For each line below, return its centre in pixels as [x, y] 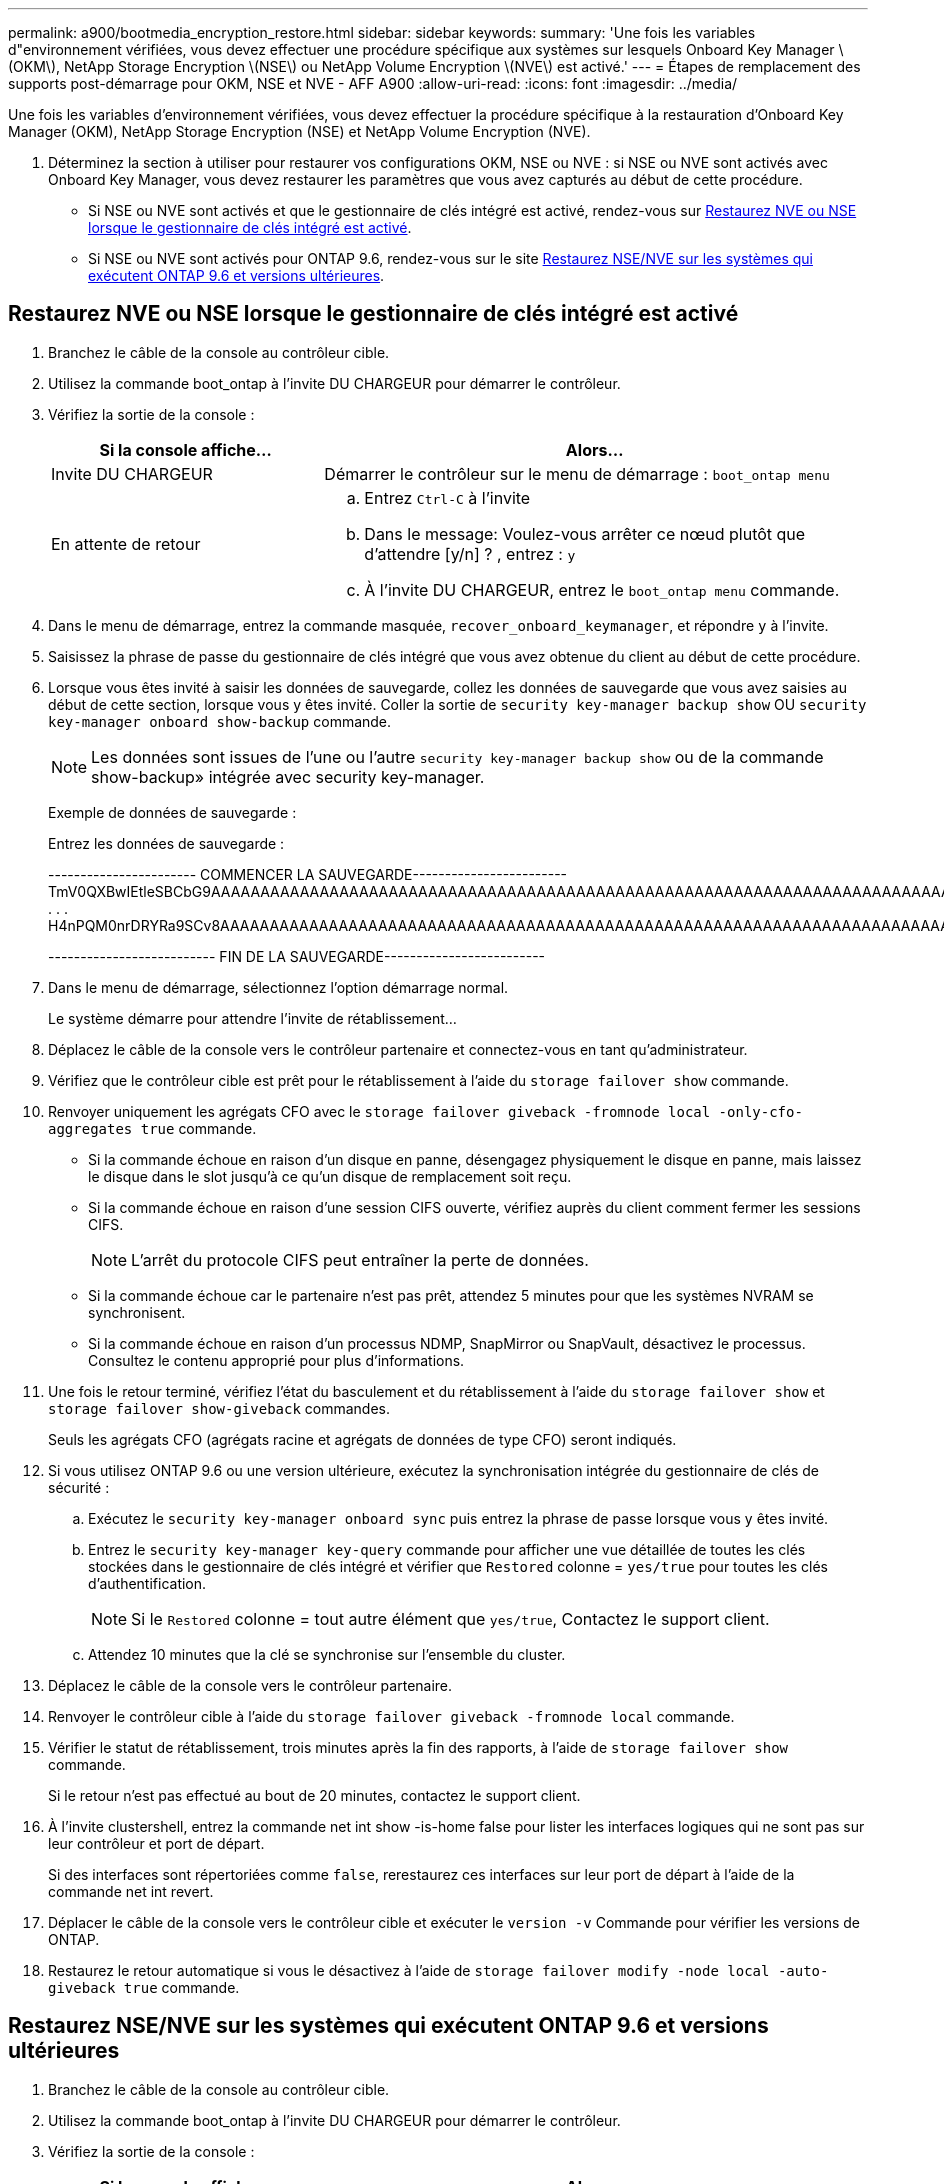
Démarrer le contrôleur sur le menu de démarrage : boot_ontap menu [577, 473]
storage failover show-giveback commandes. [219, 1408]
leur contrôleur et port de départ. [156, 1843]
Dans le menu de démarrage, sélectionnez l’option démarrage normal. [278, 987]
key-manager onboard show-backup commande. [220, 721]
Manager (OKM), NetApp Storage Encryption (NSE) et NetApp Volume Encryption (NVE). [299, 131]
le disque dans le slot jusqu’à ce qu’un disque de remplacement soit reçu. [330, 1176]
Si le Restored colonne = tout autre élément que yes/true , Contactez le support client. [450, 1618]
